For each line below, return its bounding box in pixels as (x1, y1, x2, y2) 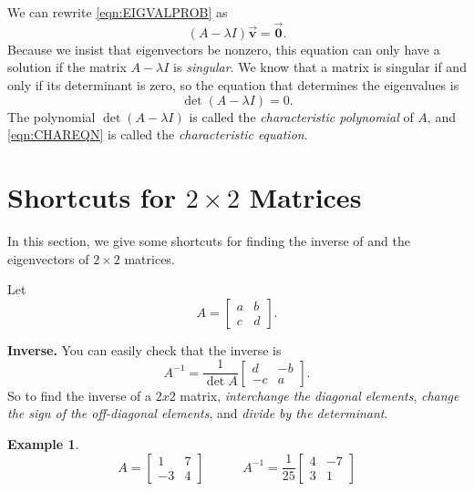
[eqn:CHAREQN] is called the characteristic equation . (7, 125, 308, 144)
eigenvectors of (7, 249, 89, 268)
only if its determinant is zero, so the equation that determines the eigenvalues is (7, 76, 459, 94)
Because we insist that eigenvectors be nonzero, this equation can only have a (7, 39, 440, 58)
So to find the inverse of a (7, 385, 152, 404)
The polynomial (7, 107, 96, 126)
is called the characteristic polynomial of (189, 107, 414, 126)
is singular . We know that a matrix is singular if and (173, 57, 467, 77)
